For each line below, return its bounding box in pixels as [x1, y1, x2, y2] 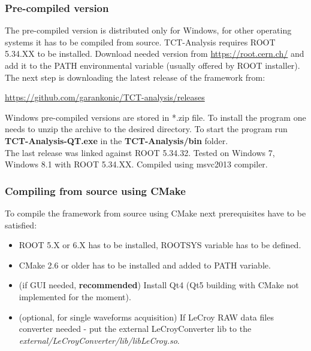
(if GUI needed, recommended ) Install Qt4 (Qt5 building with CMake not [19, 279, 299, 291]
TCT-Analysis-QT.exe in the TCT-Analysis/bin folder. [5, 134, 228, 146]
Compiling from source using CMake [5, 183, 186, 198]
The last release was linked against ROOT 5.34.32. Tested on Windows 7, [5, 146, 275, 158]
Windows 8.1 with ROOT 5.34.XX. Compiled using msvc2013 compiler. [5, 158, 268, 170]
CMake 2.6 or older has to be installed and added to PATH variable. [19, 258, 271, 271]
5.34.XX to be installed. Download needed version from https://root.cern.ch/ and [5, 47, 304, 60]
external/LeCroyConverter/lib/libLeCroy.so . [19, 334, 180, 346]
